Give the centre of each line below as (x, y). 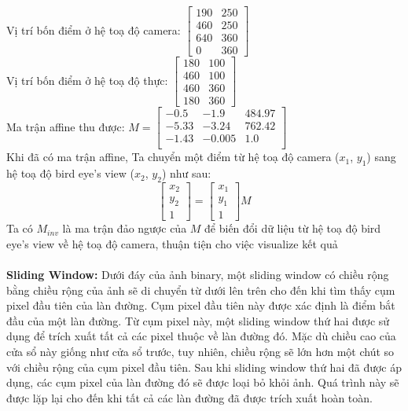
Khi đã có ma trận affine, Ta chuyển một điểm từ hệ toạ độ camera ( (173, 157)
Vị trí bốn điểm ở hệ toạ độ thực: (87, 80)
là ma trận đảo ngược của (125, 228)
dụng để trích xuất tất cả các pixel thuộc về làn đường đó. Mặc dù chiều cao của (201, 336)
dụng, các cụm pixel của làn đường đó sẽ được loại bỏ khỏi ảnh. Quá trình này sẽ (203, 382)
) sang (381, 157)
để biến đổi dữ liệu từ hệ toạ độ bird (293, 228)
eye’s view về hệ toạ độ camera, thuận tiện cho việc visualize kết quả (172, 243)
